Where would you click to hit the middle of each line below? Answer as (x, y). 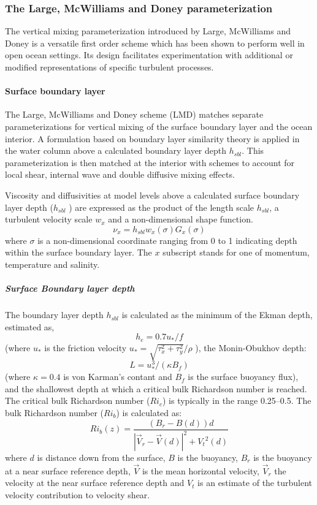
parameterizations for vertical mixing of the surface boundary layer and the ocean (159, 126)
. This (253, 150)
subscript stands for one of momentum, (236, 252)
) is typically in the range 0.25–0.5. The (237, 401)
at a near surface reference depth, (68, 470)
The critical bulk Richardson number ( (78, 401)
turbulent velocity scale (49, 219)
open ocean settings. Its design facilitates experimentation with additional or (149, 55)
